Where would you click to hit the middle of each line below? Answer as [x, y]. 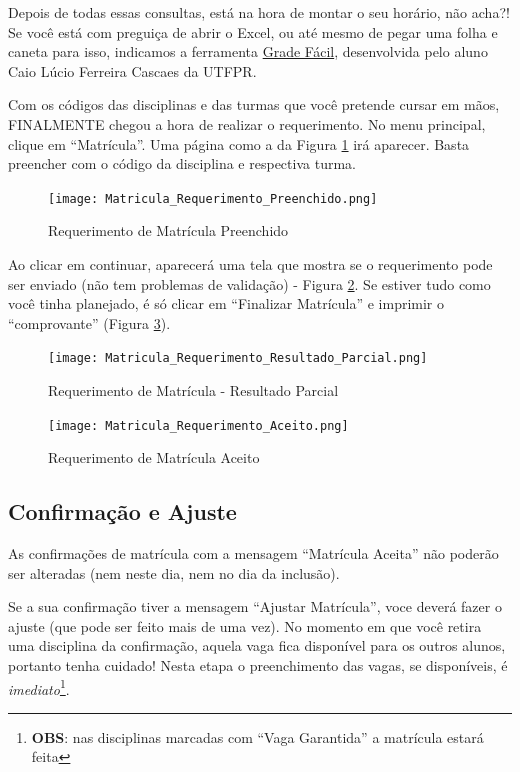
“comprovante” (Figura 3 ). [89, 322]
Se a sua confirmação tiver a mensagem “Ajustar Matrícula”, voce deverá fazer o [255, 606]
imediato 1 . [39, 687]
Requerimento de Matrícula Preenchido [168, 230]
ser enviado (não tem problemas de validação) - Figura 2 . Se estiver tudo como [249, 283]
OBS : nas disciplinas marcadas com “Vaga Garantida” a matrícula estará [257, 736]
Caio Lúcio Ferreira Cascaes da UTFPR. [132, 70]
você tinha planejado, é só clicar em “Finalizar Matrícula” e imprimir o [226, 303]
